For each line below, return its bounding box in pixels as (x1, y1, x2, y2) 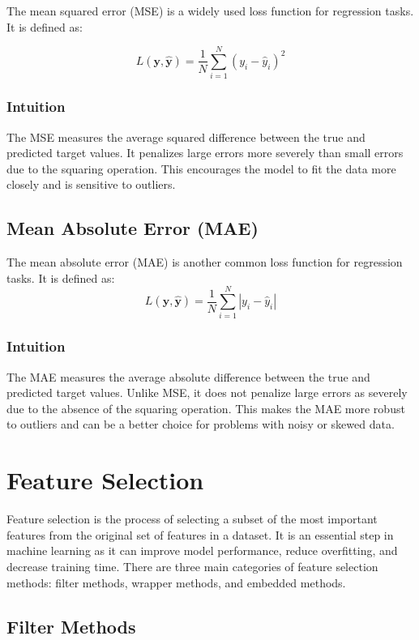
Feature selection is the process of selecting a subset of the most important (6, 510, 378, 527)
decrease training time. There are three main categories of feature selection (6, 557, 378, 574)
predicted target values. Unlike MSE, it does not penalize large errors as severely (6, 384, 408, 401)
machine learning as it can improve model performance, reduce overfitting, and (6, 542, 398, 559)
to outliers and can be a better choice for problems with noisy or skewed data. (6, 416, 395, 433)
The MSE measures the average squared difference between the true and (6, 128, 366, 145)
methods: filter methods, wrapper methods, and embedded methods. (6, 574, 346, 591)
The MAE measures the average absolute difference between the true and (6, 368, 370, 385)
